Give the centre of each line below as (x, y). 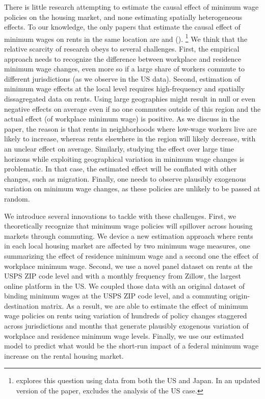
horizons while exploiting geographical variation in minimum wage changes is (124, 158)
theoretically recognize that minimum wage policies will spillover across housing (128, 226)
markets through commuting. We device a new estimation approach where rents (129, 235)
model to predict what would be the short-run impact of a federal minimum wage (131, 346)
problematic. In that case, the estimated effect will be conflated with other (121, 169)
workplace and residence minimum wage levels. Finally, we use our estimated (124, 335)
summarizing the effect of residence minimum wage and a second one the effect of (131, 255)
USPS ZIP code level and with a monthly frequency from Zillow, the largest (123, 276)
